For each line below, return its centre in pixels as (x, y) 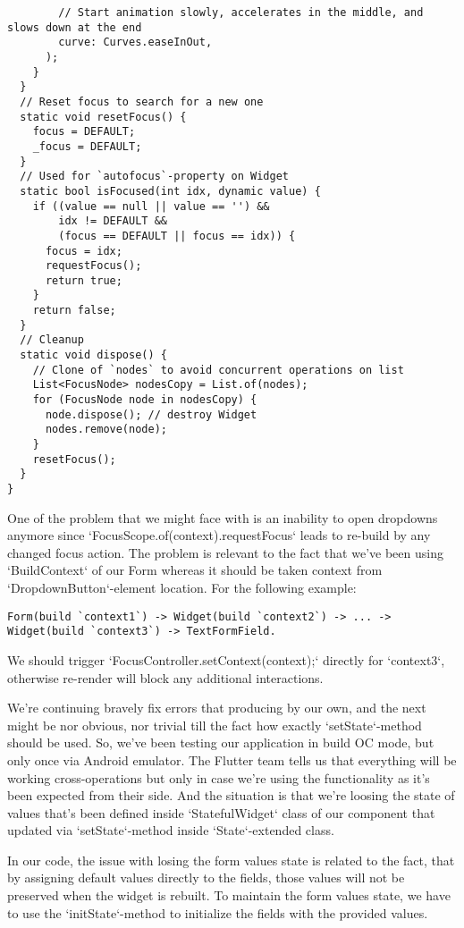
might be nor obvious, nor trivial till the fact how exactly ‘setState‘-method (215, 725)
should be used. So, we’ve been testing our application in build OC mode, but (221, 742)
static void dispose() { (93, 355)
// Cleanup (52, 340)
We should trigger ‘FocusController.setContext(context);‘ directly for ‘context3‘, (226, 659)
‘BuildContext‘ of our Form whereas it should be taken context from (195, 570)
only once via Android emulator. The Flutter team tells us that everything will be (232, 759)
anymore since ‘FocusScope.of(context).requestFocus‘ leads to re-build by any (219, 535)
